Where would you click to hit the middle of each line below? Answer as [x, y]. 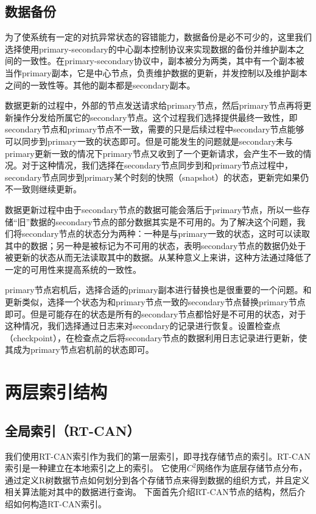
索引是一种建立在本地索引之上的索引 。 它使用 [96, 468]
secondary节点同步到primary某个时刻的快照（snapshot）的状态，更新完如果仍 [157, 177]
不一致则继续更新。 [43, 189]
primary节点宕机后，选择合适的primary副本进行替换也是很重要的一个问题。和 [158, 290]
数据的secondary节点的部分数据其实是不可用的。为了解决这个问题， [163, 221]
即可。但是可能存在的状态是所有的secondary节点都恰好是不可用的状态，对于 [156, 313]
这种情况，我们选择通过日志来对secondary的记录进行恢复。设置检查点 [143, 326]
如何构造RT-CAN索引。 [60, 504]
